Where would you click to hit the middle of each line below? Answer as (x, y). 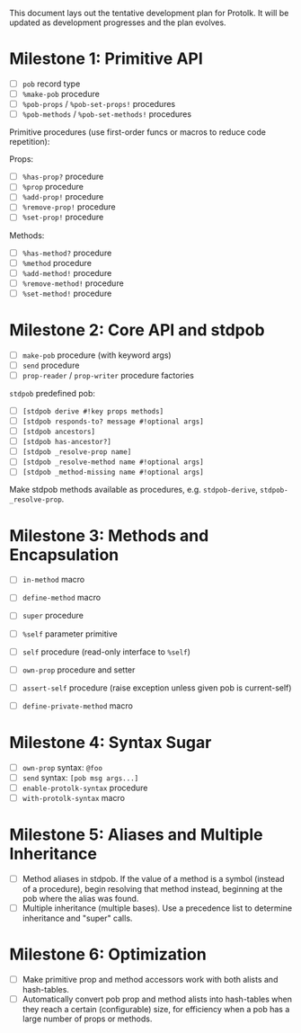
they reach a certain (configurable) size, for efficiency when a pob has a (156, 1010)
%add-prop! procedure (63, 197)
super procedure (53, 616)
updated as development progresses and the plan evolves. (118, 22)
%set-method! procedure (67, 293)
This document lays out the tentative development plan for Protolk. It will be (149, 13)
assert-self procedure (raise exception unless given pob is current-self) (157, 688)
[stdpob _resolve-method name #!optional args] (113, 462)
